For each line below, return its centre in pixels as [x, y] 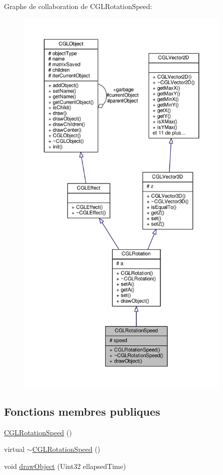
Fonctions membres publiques [82, 411]
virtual [14, 449]
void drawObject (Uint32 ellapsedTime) [65, 466]
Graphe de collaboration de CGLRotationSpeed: [78, 6]
